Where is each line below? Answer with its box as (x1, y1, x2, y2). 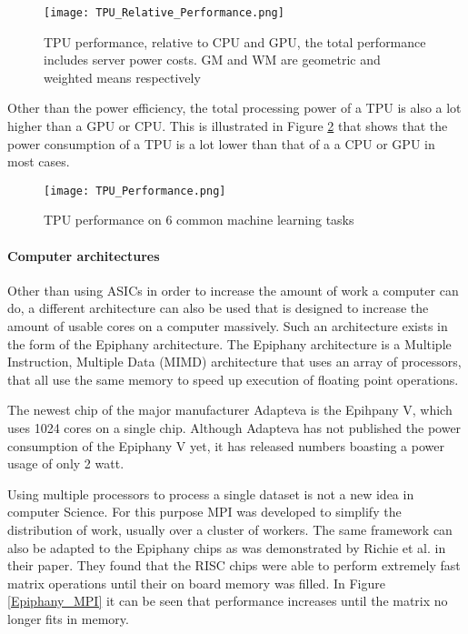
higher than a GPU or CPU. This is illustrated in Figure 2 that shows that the (7, 116, 448, 136)
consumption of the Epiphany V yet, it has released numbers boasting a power (7, 436, 444, 455)
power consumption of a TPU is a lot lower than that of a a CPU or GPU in (7, 134, 435, 153)
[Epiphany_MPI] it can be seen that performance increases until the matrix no (7, 591, 448, 610)
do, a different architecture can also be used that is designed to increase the (7, 298, 429, 317)
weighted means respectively (44, 67, 201, 86)
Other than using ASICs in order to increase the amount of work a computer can (7, 280, 459, 299)
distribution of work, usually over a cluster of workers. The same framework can (7, 519, 453, 538)
